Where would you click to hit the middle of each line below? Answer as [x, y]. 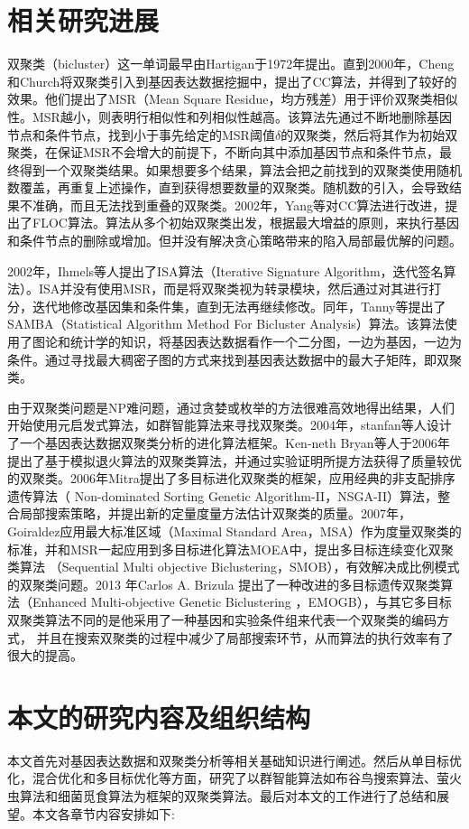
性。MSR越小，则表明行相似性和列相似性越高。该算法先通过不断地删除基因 [230, 116]
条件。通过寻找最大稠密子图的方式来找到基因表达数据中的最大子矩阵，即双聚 [234, 359]
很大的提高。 [45, 655]
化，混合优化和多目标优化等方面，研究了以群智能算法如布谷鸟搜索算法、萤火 [234, 778]
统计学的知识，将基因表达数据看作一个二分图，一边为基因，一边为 [266, 342]
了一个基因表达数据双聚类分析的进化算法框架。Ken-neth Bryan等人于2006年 [229, 442]
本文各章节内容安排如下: [103, 813]
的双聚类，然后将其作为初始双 [369, 134]
